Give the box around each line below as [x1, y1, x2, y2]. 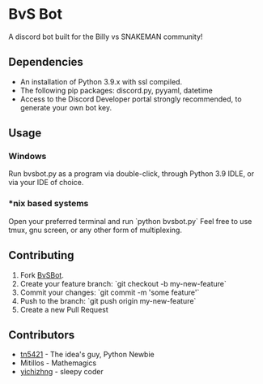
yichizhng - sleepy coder [19, 367, 104, 377]
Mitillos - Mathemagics [19, 358, 97, 368]
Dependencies [8, 55, 83, 69]
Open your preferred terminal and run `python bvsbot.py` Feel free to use [8, 216, 252, 226]
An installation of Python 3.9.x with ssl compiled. [19, 76, 183, 86]
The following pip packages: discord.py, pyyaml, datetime [19, 85, 213, 95]
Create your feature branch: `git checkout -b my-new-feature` [19, 278, 227, 288]
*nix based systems [8, 198, 89, 209]
